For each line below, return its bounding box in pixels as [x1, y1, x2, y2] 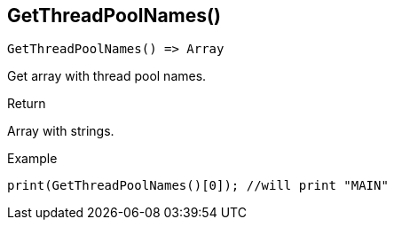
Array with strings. [7, 123, 114, 139]
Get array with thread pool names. [7, 68, 207, 84]
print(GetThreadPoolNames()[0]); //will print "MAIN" [7, 178, 389, 193]
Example [7, 151, 58, 167]
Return [7, 96, 46, 112]
